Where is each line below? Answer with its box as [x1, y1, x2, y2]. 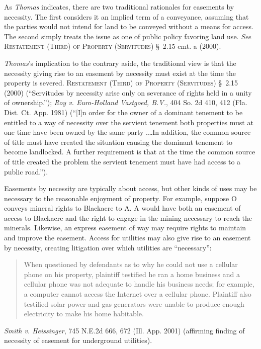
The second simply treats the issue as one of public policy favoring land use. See [4, 31, 251, 41]
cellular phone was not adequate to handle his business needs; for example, [24, 279, 254, 289]
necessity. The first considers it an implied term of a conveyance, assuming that [4, 11, 249, 22]
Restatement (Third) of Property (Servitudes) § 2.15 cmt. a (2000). [4, 41, 221, 51]
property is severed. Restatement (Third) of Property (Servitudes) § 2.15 [4, 77, 238, 88]
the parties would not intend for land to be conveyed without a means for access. [4, 21, 253, 32]
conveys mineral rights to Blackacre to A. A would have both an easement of [4, 203, 241, 213]
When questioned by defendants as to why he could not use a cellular [24, 259, 238, 270]
